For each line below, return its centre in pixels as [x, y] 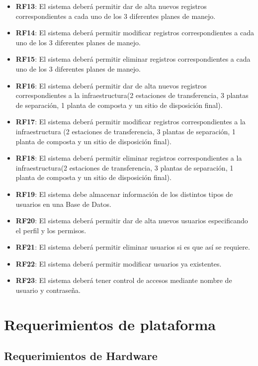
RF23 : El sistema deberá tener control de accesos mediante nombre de [124, 280]
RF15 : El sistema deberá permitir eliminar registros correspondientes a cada [133, 59]
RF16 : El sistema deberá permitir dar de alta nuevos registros [111, 85]
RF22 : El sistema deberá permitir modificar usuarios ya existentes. [119, 263]
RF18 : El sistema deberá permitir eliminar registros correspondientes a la [129, 158]
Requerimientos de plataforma [110, 324]
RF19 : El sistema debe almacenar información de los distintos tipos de [124, 194]
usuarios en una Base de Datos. [63, 204]
